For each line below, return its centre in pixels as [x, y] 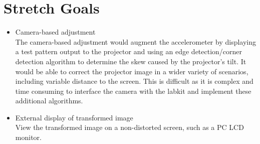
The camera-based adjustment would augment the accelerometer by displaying [136, 41]
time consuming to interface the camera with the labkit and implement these [133, 91]
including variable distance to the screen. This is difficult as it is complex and [134, 81]
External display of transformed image [74, 117]
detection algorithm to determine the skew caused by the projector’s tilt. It [131, 61]
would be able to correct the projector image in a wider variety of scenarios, [132, 71]
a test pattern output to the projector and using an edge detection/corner [129, 51]
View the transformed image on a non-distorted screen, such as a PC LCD [129, 127]
